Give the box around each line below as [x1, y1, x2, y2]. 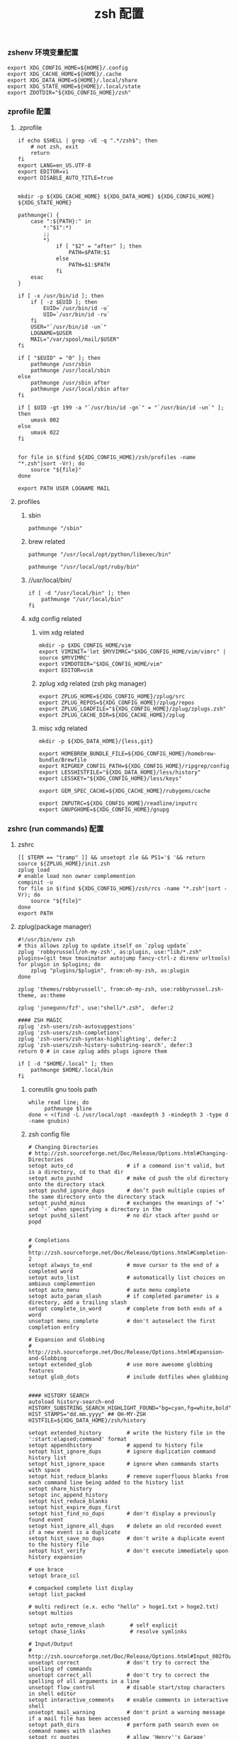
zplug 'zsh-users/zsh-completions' [17, 1029, 123, 1036]
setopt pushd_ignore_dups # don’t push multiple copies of [28, 1187, 225, 1195]
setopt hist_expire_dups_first [28, 1504, 121, 1511]
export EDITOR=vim [38, 666, 93, 674]
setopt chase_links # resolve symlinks [28, 1628, 188, 1635]
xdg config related [28, 614, 82, 622]
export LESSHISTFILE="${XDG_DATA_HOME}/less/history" [38, 769, 201, 776]
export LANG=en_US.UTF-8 [17, 162, 91, 169]
